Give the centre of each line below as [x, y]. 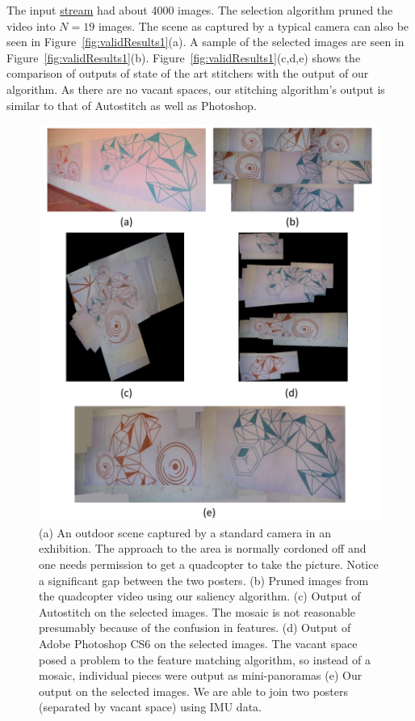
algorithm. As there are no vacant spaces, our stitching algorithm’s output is [196, 89]
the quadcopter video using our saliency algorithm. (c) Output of [200, 596]
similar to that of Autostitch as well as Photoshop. [132, 105]
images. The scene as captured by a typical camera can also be [254, 25]
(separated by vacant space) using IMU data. [150, 707]
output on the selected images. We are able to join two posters [194, 691]
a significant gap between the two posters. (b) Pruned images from [204, 580]
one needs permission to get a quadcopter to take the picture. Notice [209, 564]
